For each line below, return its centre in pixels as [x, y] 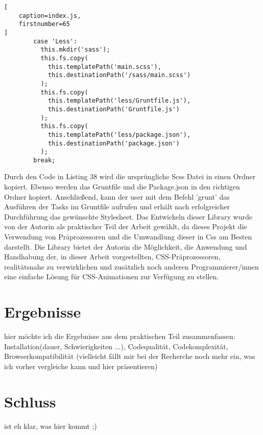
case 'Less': [55, 41]
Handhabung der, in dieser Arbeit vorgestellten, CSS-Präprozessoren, [112, 257]
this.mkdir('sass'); [75, 50]
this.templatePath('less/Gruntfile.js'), [119, 101]
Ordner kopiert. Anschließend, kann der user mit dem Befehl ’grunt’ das [117, 196]
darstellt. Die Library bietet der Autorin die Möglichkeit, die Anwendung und [126, 246]
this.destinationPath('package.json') [114, 143]
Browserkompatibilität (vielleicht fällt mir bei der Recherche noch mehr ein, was [130, 356]
